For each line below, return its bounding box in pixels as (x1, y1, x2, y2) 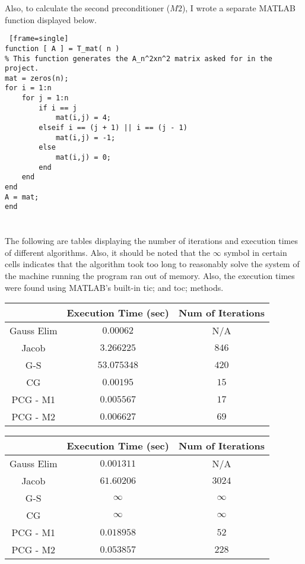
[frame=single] (9, 34, 69, 43)
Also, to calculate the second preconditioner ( (5, 2, 170, 14)
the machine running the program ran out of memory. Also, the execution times (5, 269, 295, 281)
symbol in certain (224, 246, 287, 258)
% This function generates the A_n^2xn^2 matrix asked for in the (5, 54, 273, 63)
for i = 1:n (5, 84, 52, 93)
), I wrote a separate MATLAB (182, 2, 296, 14)
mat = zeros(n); (5, 74, 69, 83)
